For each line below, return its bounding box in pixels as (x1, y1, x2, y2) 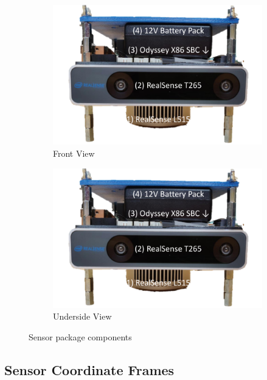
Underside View (53, 310, 112, 323)
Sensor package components (29, 331, 132, 343)
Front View (53, 146, 95, 159)
